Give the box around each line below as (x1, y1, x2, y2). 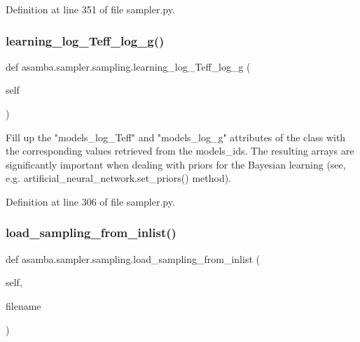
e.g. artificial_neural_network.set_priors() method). (6, 171, 231, 185)
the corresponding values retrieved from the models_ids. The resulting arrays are (6, 143, 354, 158)
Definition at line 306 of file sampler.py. (6, 194, 175, 208)
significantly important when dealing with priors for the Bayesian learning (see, (6, 157, 346, 171)
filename (6, 298, 41, 313)
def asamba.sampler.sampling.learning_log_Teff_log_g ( (6, 59, 251, 73)
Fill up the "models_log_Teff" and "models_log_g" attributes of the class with (6, 129, 346, 144)
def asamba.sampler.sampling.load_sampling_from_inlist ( (6, 251, 260, 266)
